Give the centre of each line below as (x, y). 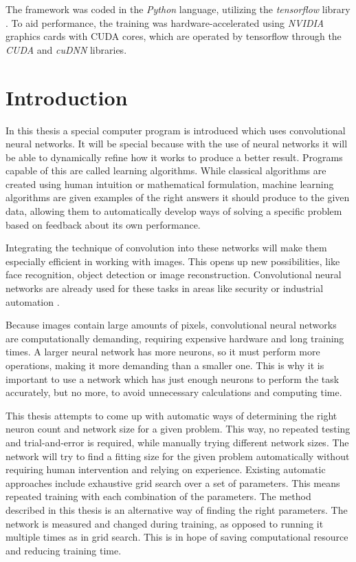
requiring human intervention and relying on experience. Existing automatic (166, 469)
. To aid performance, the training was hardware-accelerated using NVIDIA (165, 22)
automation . (33, 301)
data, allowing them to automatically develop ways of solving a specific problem (174, 211)
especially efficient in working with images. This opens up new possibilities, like (173, 261)
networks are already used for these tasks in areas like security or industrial (165, 288)
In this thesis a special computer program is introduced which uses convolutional (176, 130)
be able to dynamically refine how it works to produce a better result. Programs (174, 157)
